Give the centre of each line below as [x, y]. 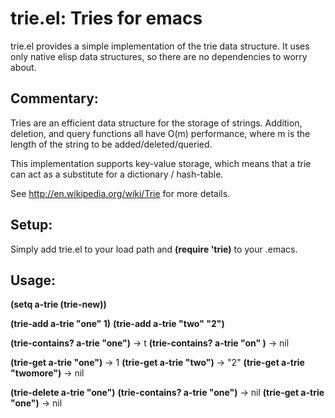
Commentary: [54, 98]
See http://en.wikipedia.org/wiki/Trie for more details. [120, 193]
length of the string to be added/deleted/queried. [111, 144]
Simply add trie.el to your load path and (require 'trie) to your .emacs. [154, 249]
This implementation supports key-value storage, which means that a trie [161, 163]
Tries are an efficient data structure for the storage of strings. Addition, [156, 123]
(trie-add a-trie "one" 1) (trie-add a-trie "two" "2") [117, 324]
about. [23, 67]
